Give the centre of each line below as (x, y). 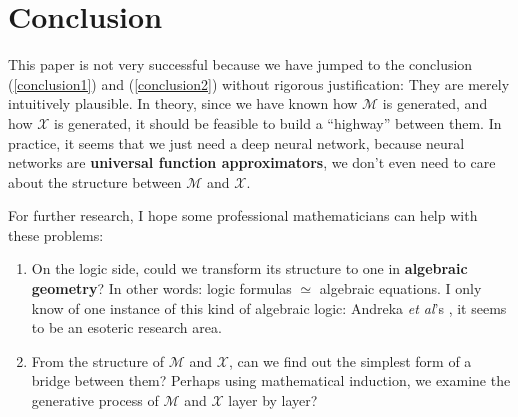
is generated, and (435, 103)
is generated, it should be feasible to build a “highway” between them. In (278, 122)
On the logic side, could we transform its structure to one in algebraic (249, 268)
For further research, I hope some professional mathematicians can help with (243, 215)
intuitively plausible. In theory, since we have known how (183, 103)
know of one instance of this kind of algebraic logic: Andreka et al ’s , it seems (269, 307)
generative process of (95, 400)
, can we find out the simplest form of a (350, 360)
